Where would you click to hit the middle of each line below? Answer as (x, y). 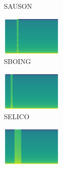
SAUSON (18, 6)
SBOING (18, 61)
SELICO (17, 116)
